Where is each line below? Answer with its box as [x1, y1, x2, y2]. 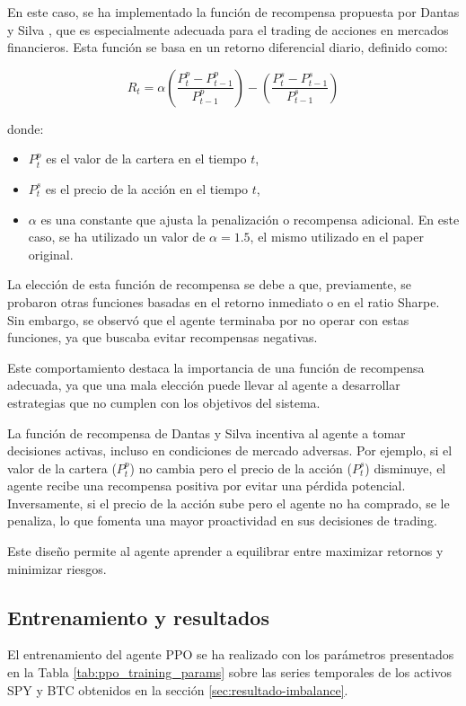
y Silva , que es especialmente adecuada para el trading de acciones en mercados [7, 20, 449, 39]
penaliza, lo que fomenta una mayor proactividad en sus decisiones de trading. [7, 511, 437, 530]
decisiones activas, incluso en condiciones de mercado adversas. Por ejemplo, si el [7, 441, 453, 460]
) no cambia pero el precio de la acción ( [129, 458, 352, 477]
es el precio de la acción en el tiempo [45, 179, 249, 198]
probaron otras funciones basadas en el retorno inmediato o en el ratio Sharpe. [7, 292, 440, 311]
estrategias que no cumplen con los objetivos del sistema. [7, 393, 321, 411]
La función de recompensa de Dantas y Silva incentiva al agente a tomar [7, 423, 406, 442]
